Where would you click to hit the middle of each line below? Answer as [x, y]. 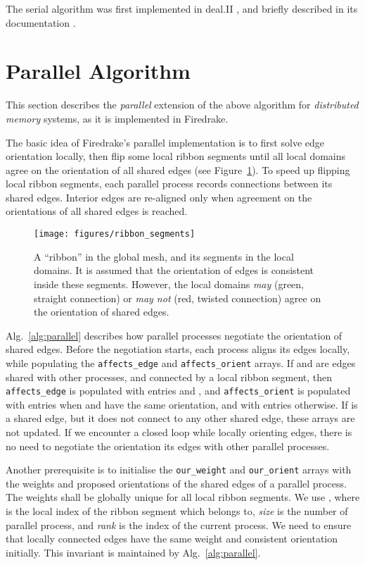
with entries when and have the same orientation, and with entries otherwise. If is [182, 404]
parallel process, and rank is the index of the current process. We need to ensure [179, 524]
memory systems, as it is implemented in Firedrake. [117, 118]
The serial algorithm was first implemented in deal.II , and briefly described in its [182, 8]
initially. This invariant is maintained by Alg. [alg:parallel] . [133, 552]
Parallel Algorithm [98, 71]
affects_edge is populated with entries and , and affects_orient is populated [178, 391]
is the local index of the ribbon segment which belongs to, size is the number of [177, 511]
